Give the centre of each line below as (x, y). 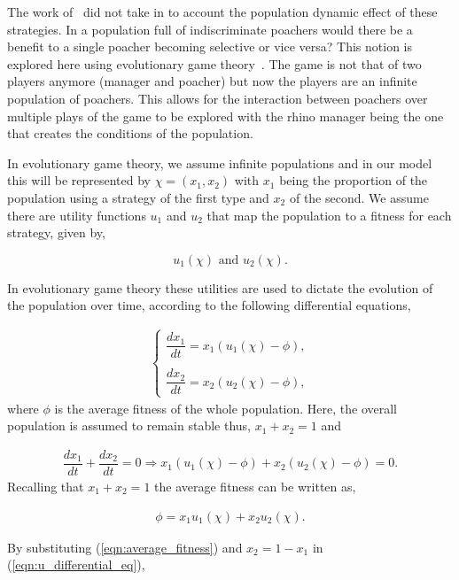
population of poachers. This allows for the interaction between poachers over (218, 98)
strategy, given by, (56, 232)
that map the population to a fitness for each (329, 215)
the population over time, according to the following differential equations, (209, 305)
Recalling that (46, 486)
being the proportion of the (354, 180)
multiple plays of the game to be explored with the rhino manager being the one (226, 116)
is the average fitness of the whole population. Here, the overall (226, 408)
